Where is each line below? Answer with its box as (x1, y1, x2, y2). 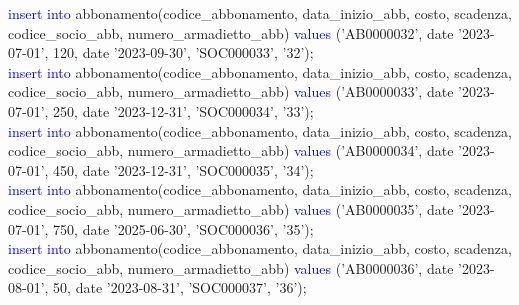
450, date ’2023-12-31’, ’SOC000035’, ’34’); (53, 159, 314, 180)
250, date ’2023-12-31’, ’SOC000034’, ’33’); (53, 100, 314, 121)
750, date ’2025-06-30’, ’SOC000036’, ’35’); (53, 218, 314, 239)
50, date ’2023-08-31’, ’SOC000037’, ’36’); (53, 277, 307, 298)
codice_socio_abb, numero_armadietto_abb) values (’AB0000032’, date (8, 22, 454, 43)
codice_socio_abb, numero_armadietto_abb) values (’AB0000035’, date (8, 198, 454, 219)
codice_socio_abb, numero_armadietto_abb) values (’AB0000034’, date (8, 140, 454, 161)
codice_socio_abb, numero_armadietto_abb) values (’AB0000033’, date (8, 81, 454, 102)
